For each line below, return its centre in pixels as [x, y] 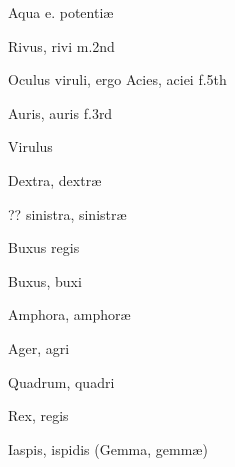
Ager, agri [39, 347]
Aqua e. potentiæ [61, 12]
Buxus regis [44, 247]
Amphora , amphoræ [69, 314]
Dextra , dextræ [55, 179]
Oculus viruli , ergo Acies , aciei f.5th [117, 79]
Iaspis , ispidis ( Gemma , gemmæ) [108, 448]
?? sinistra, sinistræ [67, 213]
